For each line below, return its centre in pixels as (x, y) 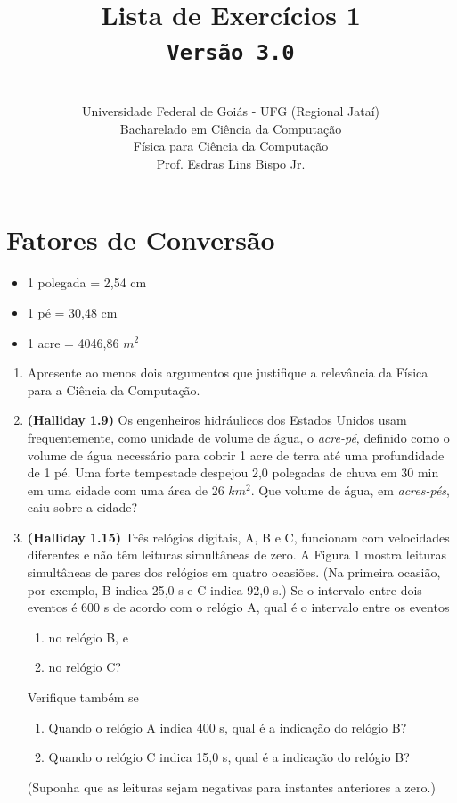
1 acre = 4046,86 (73, 342)
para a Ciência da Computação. (114, 389)
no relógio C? (85, 667)
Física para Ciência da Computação (231, 146)
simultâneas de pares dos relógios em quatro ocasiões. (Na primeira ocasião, (234, 572)
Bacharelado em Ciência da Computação (231, 128)
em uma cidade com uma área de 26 (126, 489)
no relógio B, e (88, 637)
